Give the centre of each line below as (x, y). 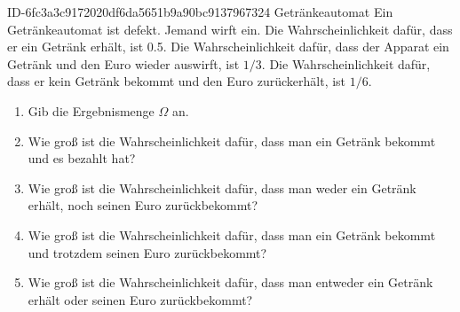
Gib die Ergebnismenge (91, 110)
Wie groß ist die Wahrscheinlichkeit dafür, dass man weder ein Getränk (222, 187)
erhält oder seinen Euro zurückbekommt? (140, 299)
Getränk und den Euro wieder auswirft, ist (123, 63)
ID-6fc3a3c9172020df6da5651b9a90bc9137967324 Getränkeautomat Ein (200, 12)
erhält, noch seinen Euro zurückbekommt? (143, 205)
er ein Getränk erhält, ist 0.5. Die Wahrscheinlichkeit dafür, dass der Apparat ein (228, 47)
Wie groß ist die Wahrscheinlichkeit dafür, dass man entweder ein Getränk (230, 282)
